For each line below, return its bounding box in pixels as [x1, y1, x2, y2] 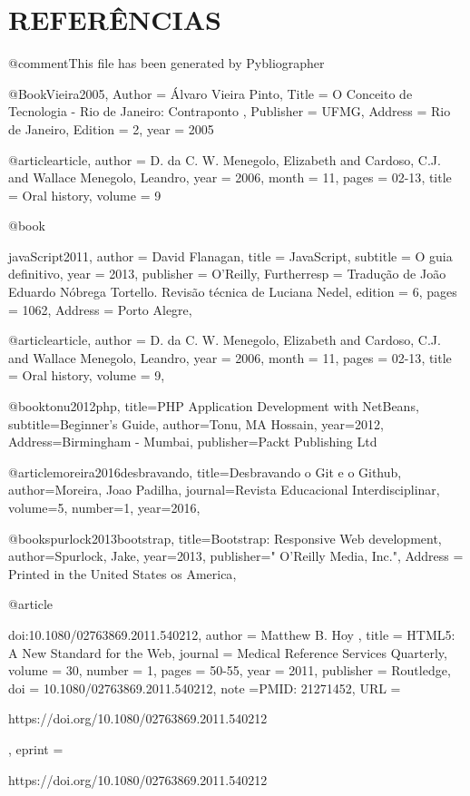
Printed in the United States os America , [8, 564, 237, 583]
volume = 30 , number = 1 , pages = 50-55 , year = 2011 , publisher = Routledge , [8, 661, 451, 680]
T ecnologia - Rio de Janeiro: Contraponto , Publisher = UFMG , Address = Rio [8, 102, 451, 121]
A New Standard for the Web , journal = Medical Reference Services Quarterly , [8, 643, 447, 662]
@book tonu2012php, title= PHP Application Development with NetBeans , [8, 397, 419, 416]
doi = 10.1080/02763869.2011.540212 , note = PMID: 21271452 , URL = [8, 678, 401, 697]
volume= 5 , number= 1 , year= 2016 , [8, 498, 201, 516]
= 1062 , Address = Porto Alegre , [8, 300, 192, 319]
